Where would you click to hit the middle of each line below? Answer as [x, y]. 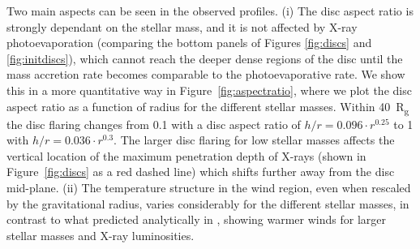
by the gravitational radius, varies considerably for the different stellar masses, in [208, 203]
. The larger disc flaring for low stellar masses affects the [254, 140]
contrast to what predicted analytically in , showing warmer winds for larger [196, 219]
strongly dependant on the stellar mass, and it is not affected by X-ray [182, 26]
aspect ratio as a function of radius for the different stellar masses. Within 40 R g [208, 107]
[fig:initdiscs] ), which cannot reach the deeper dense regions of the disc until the [205, 58]
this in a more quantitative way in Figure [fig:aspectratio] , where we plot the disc [209, 90]
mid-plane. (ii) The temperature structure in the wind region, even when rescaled [209, 188]
